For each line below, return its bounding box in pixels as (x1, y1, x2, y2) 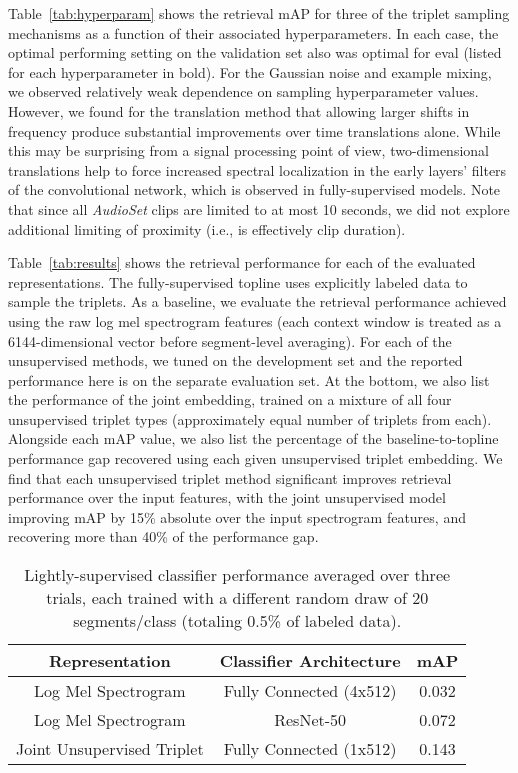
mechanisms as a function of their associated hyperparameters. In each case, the (8, 22, 499, 43)
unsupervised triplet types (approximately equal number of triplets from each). (8, 408, 492, 429)
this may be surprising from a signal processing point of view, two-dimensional (8, 140, 489, 161)
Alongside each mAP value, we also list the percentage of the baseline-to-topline (8, 428, 499, 449)
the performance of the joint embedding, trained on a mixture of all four (8, 389, 452, 410)
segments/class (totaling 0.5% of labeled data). (73, 609, 402, 633)
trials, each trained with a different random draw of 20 (46, 586, 429, 610)
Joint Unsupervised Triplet (16, 737, 204, 761)
